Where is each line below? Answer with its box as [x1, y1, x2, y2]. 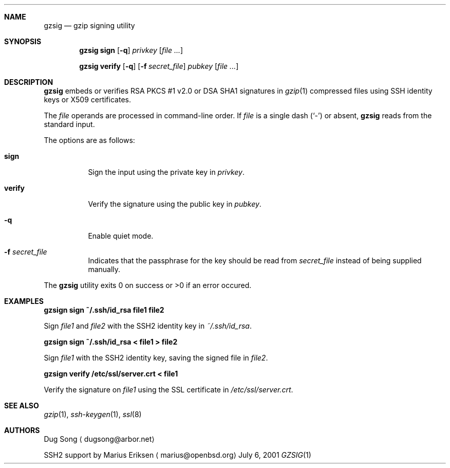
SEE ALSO [4, 401, 39, 410]
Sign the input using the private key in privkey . [88, 168, 245, 176]
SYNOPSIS [4, 37, 42, 46]
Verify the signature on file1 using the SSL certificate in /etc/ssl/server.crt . [44, 385, 293, 394]
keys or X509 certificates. [44, 95, 131, 104]
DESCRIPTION [4, 78, 53, 86]
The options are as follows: [44, 136, 135, 145]
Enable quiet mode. [88, 231, 154, 240]
